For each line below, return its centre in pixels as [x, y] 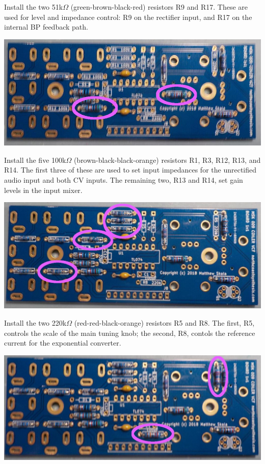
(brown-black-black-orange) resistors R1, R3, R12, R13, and [167, 160]
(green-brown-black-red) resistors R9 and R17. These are [159, 7]
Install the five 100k [35, 160]
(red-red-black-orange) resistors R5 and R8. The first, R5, [164, 322]
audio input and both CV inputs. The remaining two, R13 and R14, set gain [124, 180]
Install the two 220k [35, 322]
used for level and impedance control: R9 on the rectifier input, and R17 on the [128, 17]
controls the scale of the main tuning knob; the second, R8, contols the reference [130, 333]
